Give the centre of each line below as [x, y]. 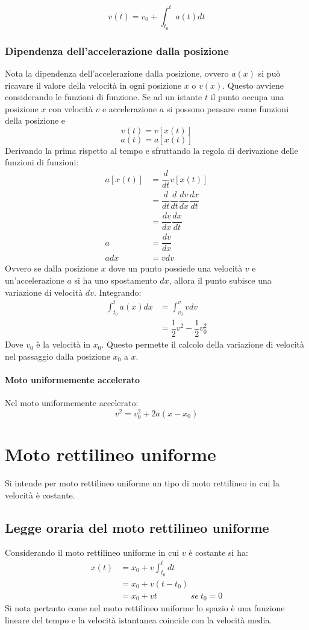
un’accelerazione [35, 280]
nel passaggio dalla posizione [58, 356]
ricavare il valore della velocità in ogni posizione [93, 85]
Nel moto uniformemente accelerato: [72, 403]
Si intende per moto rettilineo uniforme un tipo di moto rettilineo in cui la [142, 483]
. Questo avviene [253, 85]
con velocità [71, 108]
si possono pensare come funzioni [228, 108]
